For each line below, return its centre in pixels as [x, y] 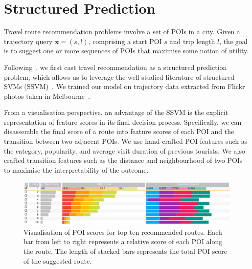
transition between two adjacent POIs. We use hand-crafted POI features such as [126, 141]
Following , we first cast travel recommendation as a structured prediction [115, 67]
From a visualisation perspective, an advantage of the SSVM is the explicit [116, 112]
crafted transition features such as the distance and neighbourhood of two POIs [123, 160]
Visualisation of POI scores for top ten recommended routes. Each [123, 232]
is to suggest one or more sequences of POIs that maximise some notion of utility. [126, 51]
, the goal [233, 41]
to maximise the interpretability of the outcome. [76, 169]
